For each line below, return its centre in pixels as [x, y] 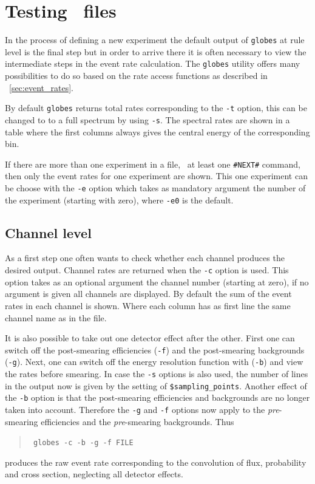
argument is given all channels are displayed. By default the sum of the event [148, 294]
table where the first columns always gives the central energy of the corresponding [157, 131]
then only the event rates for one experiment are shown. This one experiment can [156, 176]
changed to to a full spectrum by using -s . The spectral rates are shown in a [147, 119]
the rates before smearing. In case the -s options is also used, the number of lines [157, 374]
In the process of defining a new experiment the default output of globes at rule [155, 40]
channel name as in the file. [56, 317]
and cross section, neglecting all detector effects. [94, 474]
